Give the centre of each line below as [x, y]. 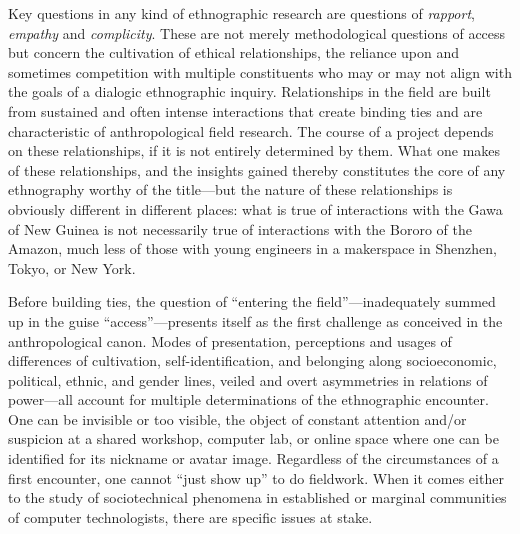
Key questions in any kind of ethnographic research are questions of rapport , [241, 13]
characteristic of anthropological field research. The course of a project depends [251, 130]
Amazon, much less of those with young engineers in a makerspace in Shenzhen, [252, 248]
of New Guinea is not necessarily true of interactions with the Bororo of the [240, 228]
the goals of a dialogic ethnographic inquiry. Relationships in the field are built [249, 91]
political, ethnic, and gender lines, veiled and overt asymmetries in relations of [248, 379]
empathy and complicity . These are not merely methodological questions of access [257, 32]
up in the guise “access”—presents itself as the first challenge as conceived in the [255, 320]
